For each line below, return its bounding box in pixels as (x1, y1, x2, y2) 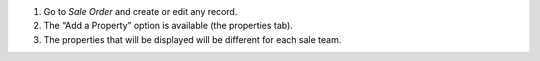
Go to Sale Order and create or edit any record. (43, 6, 238, 17)
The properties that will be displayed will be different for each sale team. (43, 33, 342, 45)
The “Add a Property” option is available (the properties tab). (43, 20, 294, 32)
